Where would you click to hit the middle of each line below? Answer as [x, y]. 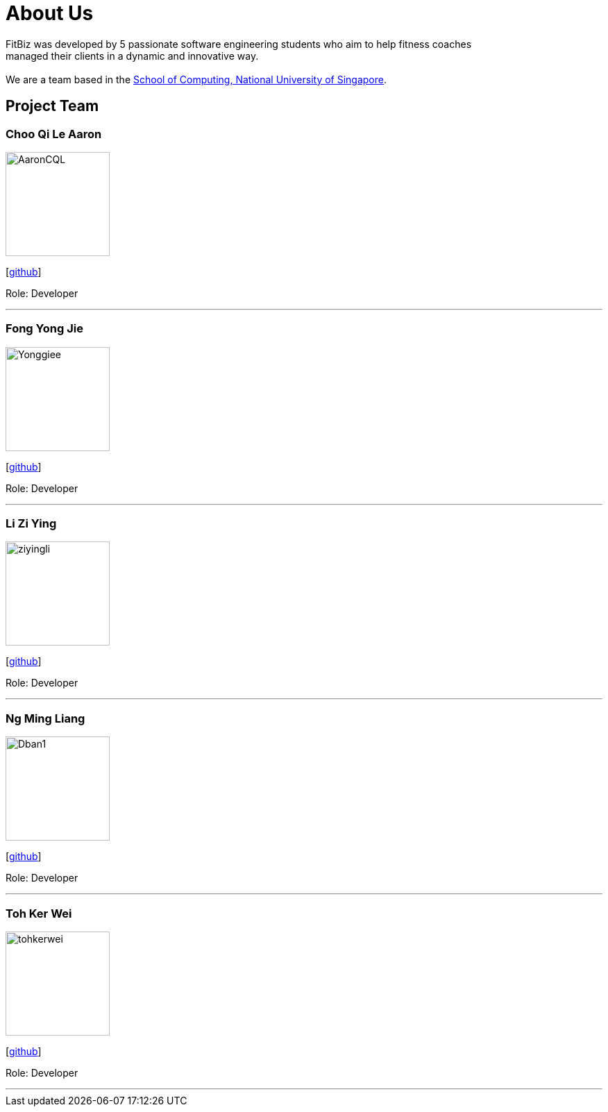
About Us [50, 13]
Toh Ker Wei [39, 913]
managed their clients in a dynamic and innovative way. [132, 56]
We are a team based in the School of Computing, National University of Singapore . [196, 79]
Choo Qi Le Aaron [54, 134]
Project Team [52, 106]
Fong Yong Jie [44, 329]
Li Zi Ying [31, 524]
